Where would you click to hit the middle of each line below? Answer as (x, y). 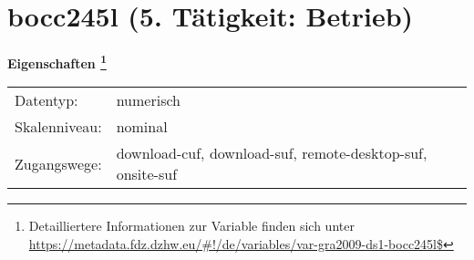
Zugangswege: (58, 163)
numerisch (148, 100)
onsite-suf (147, 174)
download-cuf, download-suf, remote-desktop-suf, (272, 153)
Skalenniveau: (58, 127)
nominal (142, 127)
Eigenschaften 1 (57, 62)
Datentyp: (46, 100)
